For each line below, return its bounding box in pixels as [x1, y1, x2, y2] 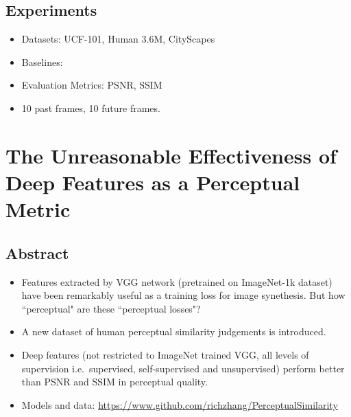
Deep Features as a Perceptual [5, 168, 300, 196]
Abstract [5, 242, 69, 263]
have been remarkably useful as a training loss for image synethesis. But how [21, 288, 346, 302]
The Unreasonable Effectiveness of [5, 141, 337, 169]
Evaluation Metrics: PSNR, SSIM [21, 78, 162, 92]
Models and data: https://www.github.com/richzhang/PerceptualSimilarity [21, 397, 338, 412]
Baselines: [21, 54, 63, 69]
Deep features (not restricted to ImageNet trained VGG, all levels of [21, 347, 309, 361]
